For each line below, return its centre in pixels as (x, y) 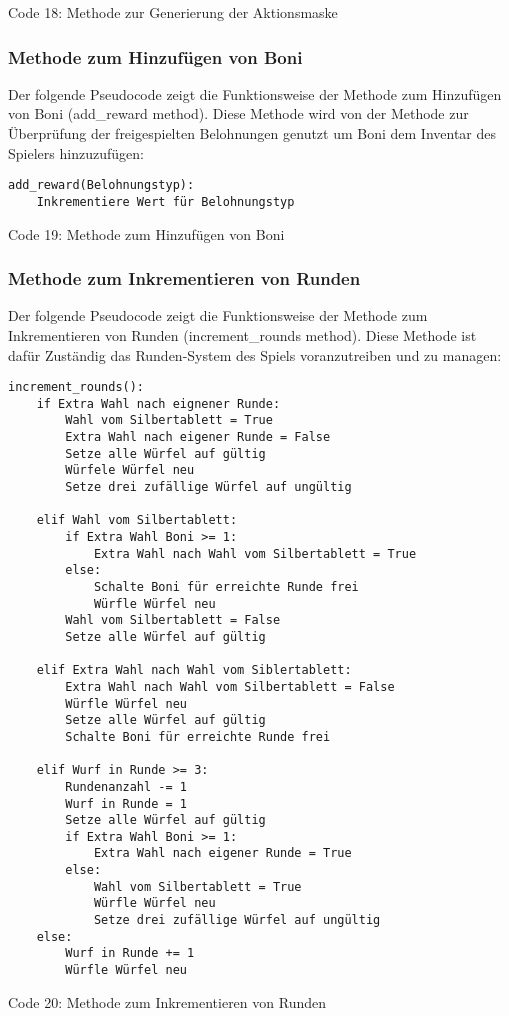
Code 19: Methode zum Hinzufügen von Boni (146, 233)
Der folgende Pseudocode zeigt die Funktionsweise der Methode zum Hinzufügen (255, 93)
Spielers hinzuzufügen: (76, 152)
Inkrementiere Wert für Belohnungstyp (165, 201)
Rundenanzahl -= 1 (126, 786)
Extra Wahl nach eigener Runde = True (222, 853)
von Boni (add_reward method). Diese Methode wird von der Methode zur (238, 113)
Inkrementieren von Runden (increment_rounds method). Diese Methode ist (242, 334)
